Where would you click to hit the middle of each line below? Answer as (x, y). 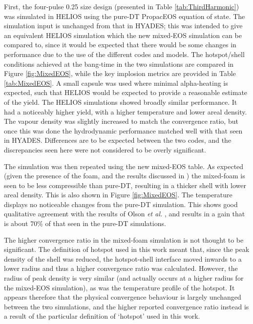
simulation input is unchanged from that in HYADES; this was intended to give (123, 26)
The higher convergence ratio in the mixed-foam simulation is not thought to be (124, 239)
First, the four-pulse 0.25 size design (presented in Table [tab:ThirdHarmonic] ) (122, 6)
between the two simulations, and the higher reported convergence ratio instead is (126, 306)
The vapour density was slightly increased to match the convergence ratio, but (121, 121)
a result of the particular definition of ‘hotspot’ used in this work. (102, 316)
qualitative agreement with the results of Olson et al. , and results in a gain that (125, 214)
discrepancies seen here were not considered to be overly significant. (105, 149)
